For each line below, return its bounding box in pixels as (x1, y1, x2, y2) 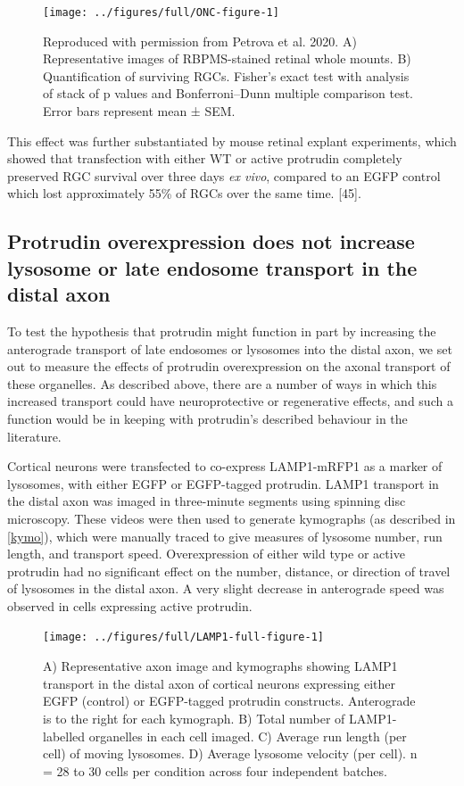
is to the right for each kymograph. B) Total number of (43, 708, 345, 727)
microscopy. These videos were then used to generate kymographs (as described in (7, 509, 456, 527)
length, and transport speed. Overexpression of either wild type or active (7, 544, 405, 563)
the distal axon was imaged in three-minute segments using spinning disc (7, 492, 406, 510)
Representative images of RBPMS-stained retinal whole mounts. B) (43, 49, 411, 68)
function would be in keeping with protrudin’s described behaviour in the (7, 409, 408, 427)
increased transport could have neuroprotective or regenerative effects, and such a (7, 392, 453, 410)
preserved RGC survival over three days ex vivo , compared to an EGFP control (7, 166, 441, 185)
